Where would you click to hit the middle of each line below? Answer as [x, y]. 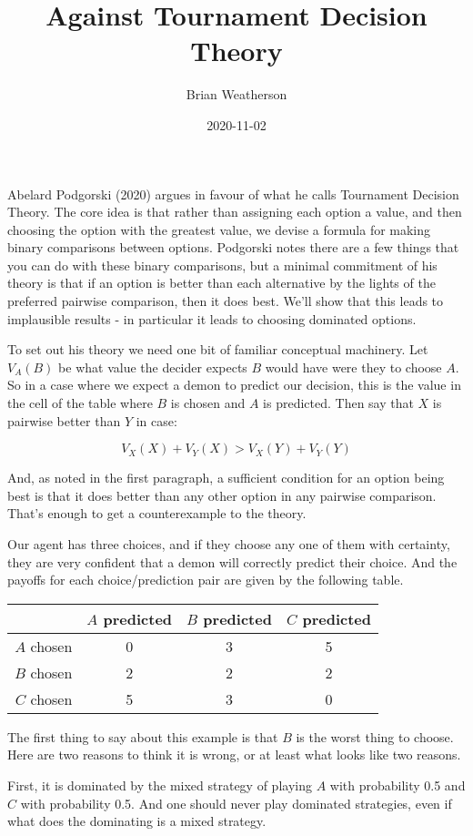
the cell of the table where [80, 403]
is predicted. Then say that [338, 403]
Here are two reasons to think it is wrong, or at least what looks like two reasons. [234, 754]
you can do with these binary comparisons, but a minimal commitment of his [222, 265]
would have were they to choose [353, 367]
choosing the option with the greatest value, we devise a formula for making [219, 229]
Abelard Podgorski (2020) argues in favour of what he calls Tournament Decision [233, 194]
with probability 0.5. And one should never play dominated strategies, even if [236, 803]
